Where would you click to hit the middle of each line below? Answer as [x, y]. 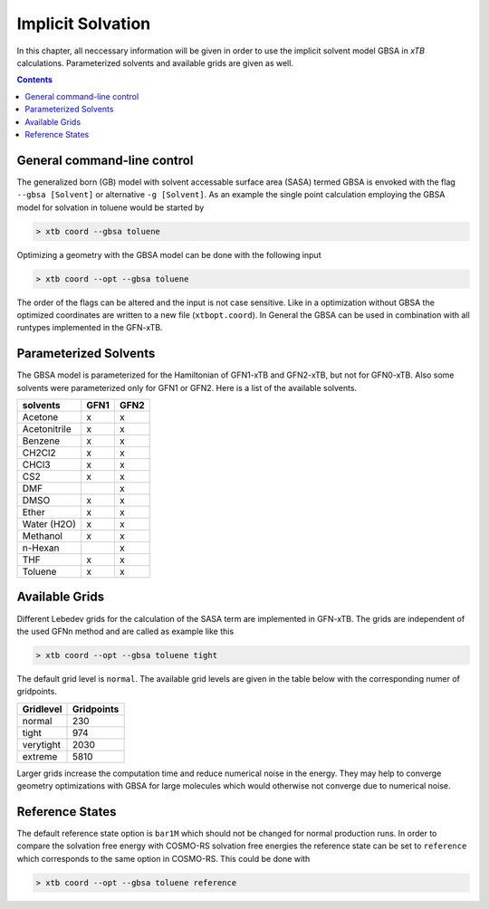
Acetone [40, 416]
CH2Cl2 [39, 453]
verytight [41, 744]
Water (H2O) [49, 523]
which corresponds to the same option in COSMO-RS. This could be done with [163, 858]
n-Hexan [41, 548]
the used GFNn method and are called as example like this [125, 631]
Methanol [43, 536]
